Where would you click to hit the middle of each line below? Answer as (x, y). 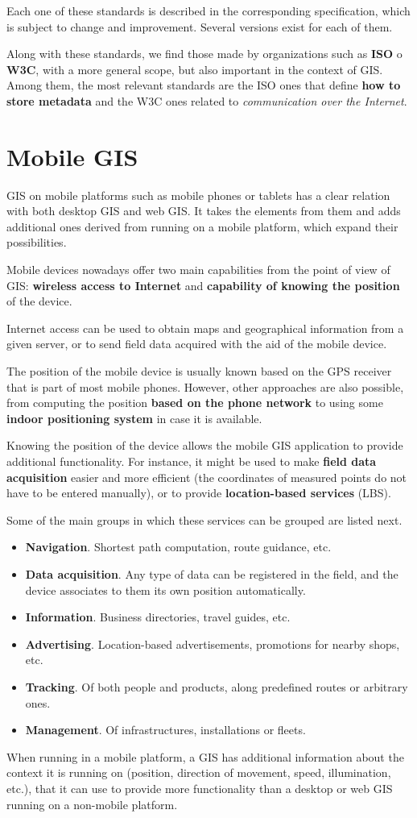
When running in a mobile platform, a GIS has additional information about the (205, 756)
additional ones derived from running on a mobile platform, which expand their (202, 226)
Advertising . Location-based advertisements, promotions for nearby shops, (213, 644)
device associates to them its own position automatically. (165, 590)
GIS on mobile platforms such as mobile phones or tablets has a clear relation (198, 195)
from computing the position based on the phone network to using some (195, 403)
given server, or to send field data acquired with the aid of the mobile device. (197, 344)
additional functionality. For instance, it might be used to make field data (192, 461)
